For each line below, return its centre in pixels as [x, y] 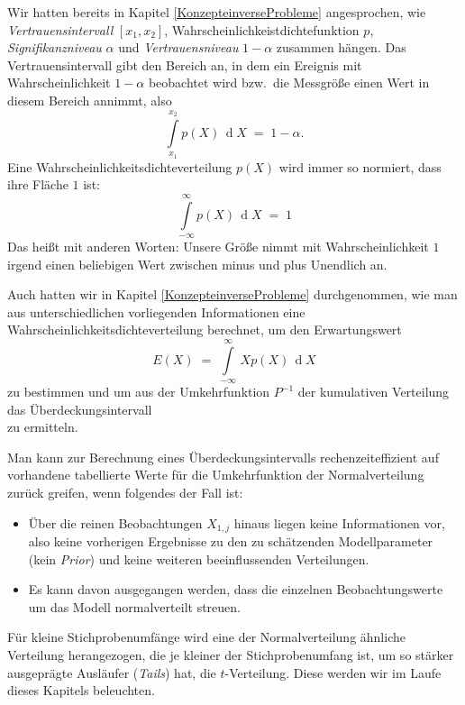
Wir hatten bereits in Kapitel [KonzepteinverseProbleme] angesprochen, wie [217, 12]
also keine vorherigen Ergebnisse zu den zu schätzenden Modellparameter [231, 541]
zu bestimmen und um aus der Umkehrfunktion [139, 392]
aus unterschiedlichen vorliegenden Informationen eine [156, 311]
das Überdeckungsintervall [80, 409]
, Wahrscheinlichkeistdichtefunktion [262, 29]
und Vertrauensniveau [178, 47]
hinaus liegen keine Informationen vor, [339, 522]
